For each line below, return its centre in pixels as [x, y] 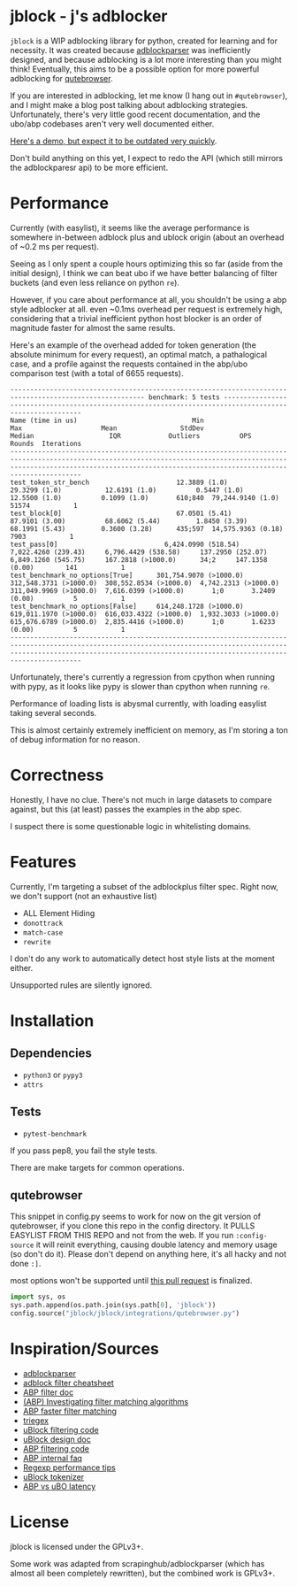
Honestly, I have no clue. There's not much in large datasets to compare [141, 799]
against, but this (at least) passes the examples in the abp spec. [126, 809]
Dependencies [51, 1054]
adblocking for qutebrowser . [61, 78]
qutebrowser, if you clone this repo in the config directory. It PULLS [133, 1226]
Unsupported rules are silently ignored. [81, 985]
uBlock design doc [57, 1439]
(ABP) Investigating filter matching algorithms [106, 1401]
